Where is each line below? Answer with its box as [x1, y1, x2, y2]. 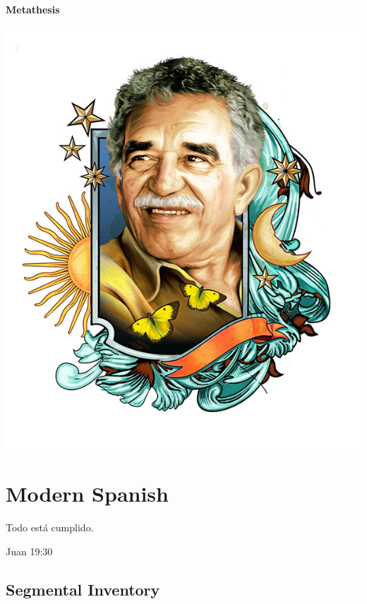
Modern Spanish [6, 479, 169, 508]
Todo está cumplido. [6, 520, 94, 535]
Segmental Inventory [6, 578, 160, 600]
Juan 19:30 [6, 543, 53, 558]
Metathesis [6, 1, 60, 16]
